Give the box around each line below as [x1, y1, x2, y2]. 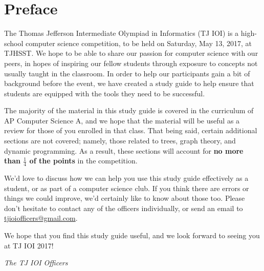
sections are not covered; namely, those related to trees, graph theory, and [4, 135, 236, 146]
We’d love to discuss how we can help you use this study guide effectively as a [4, 173, 249, 183]
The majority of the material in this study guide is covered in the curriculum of [4, 105, 254, 116]
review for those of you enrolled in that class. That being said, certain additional [4, 125, 257, 136]
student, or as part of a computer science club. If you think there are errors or [4, 182, 249, 193]
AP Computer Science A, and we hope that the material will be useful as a [4, 115, 240, 126]
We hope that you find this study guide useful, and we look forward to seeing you [4, 230, 260, 241]
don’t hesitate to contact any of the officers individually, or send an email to [4, 202, 243, 213]
